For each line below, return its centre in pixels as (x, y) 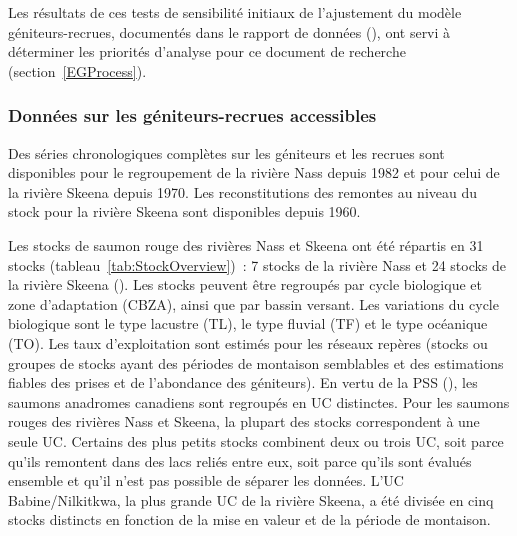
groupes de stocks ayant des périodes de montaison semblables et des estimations (256, 362)
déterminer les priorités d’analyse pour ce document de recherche (207, 51)
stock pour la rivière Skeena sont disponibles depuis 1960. (184, 211)
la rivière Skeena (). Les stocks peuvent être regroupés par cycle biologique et (245, 284)
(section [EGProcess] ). (77, 70)
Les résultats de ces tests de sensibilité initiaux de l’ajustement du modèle (235, 12)
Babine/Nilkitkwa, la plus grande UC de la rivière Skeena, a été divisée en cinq (251, 499)
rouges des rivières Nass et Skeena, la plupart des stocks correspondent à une (244, 421)
